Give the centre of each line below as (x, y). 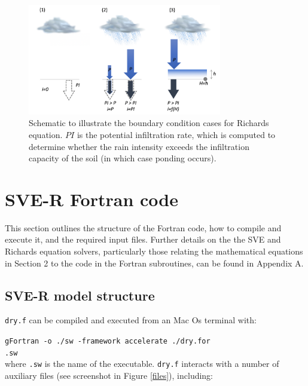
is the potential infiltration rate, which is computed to (176, 134)
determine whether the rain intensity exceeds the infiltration (139, 146)
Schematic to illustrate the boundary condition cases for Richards (149, 123)
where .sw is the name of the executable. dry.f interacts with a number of (142, 364)
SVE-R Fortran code (92, 199)
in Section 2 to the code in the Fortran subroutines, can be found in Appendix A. (154, 263)
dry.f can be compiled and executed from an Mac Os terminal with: (131, 320)
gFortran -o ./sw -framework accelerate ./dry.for (108, 341)
